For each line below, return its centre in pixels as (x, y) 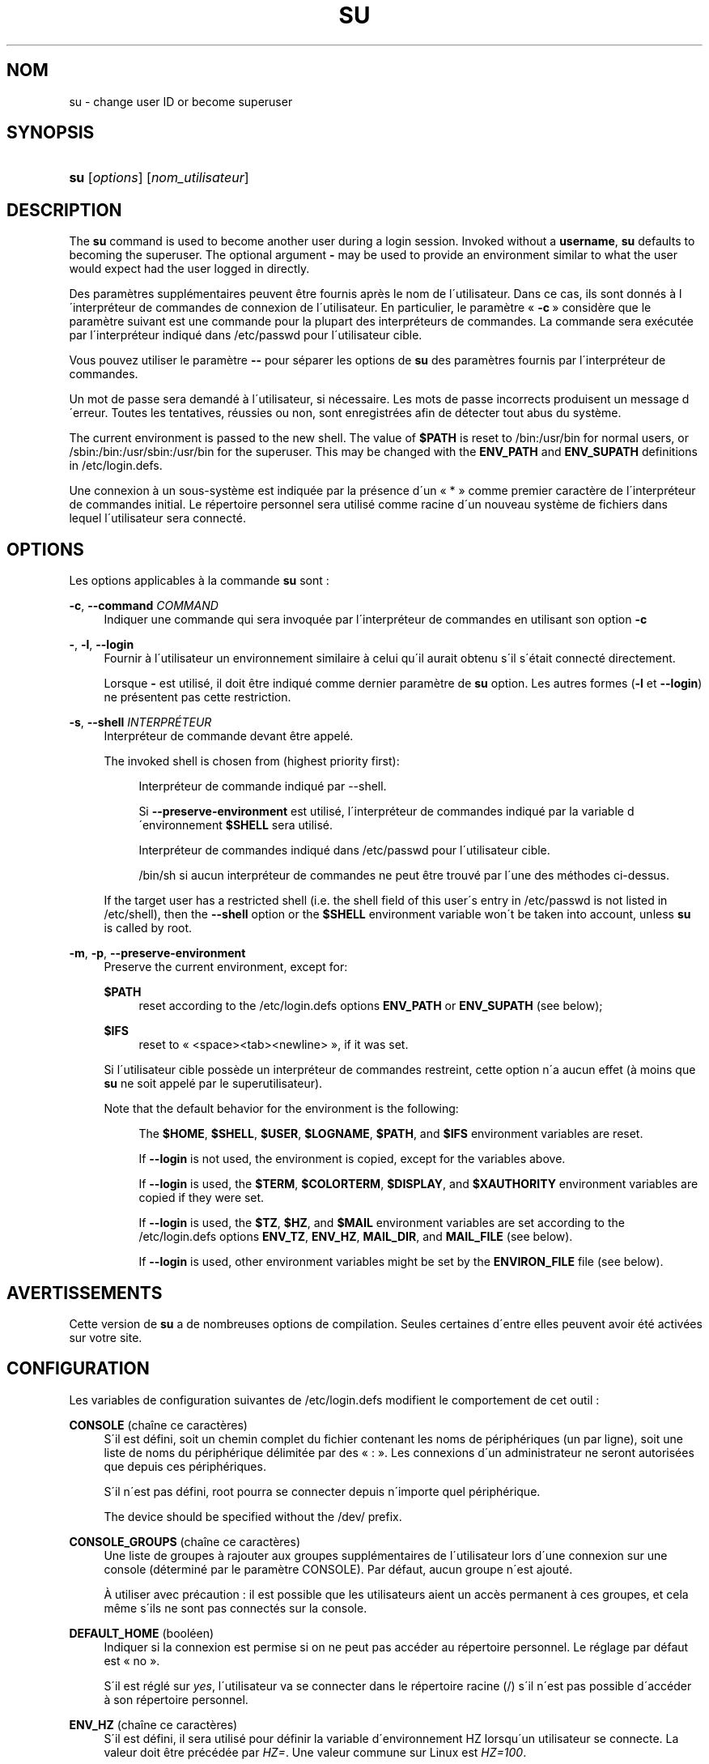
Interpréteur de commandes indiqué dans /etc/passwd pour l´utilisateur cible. (344, 850)
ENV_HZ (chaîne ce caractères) (153, 1724)
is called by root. (148, 928)
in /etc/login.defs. (116, 466)
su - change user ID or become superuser (181, 101)
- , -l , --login (102, 645)
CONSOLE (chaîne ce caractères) (158, 1425)
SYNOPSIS (51, 133)
